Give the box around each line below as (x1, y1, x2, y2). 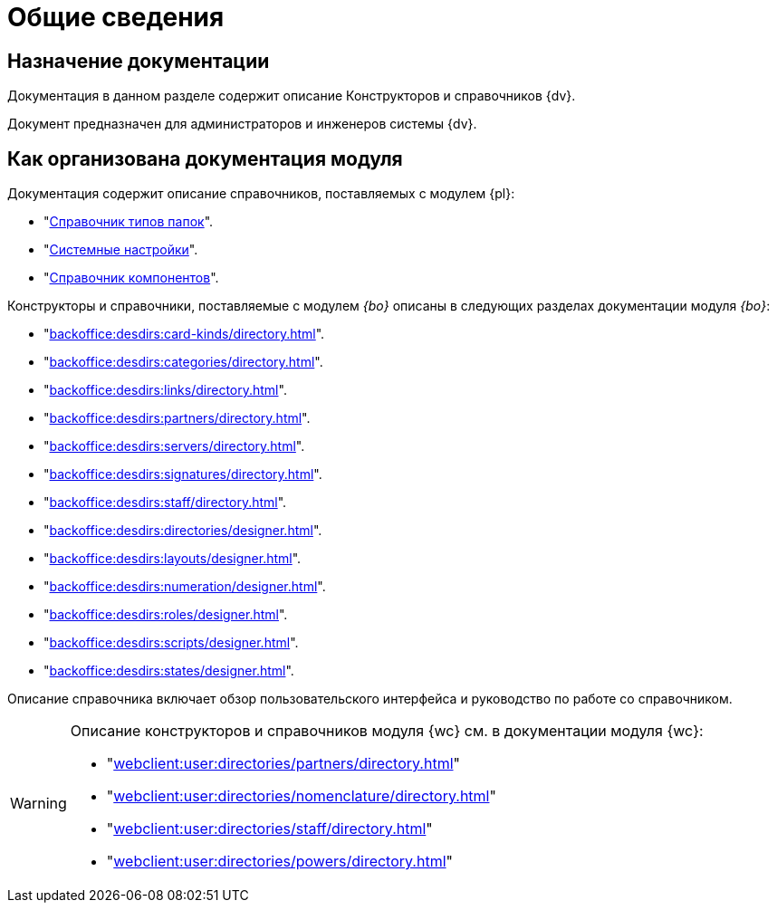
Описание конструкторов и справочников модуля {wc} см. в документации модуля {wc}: (70, 722, 704, 741)
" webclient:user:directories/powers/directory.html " (106, 852, 453, 871)
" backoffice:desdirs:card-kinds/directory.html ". (43, 326, 325, 342)
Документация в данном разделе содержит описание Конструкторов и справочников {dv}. (7, 88, 576, 104)
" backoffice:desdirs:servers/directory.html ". (43, 438, 305, 455)
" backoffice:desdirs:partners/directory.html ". (43, 410, 311, 426)
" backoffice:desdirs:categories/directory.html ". (43, 354, 323, 370)
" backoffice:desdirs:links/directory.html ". (43, 382, 287, 398)
